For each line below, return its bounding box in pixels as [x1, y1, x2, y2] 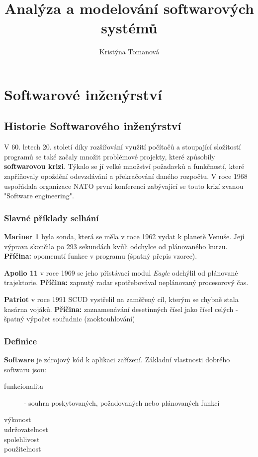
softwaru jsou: [4, 364, 46, 374]
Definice [4, 334, 37, 347]
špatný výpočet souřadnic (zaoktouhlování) [4, 313, 135, 324]
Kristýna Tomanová [99, 46, 160, 57]
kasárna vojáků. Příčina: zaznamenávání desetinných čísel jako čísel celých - [4, 304, 238, 314]
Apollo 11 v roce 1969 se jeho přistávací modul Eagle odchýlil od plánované [4, 267, 238, 278]
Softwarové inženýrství [4, 84, 162, 104]
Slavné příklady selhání [4, 211, 99, 224]
